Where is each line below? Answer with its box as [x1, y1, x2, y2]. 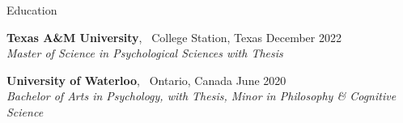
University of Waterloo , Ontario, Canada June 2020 [6, 71, 286, 88]
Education [6, 2, 57, 18]
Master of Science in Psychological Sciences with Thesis [6, 45, 283, 61]
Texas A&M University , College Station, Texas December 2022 [6, 28, 341, 45]
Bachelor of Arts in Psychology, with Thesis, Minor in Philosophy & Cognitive [6, 87, 397, 104]
